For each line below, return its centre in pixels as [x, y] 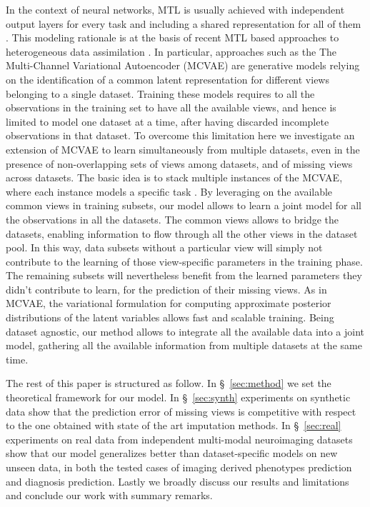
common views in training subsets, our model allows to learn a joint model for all [184, 205]
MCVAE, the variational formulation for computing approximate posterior [169, 303]
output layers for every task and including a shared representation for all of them [184, 23]
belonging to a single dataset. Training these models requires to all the [160, 93]
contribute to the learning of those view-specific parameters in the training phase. [184, 261]
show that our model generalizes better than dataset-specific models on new [172, 453]
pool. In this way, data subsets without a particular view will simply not [164, 247]
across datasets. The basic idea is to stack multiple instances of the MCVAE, [174, 177]
